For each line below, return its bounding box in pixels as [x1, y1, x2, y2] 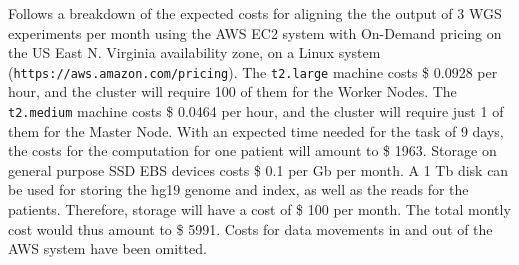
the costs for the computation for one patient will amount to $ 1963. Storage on [8, 140, 497, 161]
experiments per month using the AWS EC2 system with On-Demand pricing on [8, 22, 502, 43]
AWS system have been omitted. [8, 238, 207, 259]
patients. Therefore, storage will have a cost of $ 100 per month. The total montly [8, 199, 511, 220]
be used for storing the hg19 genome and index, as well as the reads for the [8, 179, 469, 200]
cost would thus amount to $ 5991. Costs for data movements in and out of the [8, 218, 493, 239]
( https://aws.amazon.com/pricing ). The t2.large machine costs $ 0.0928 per [8, 61, 498, 82]
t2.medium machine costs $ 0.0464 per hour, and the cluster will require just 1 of [8, 101, 504, 122]
